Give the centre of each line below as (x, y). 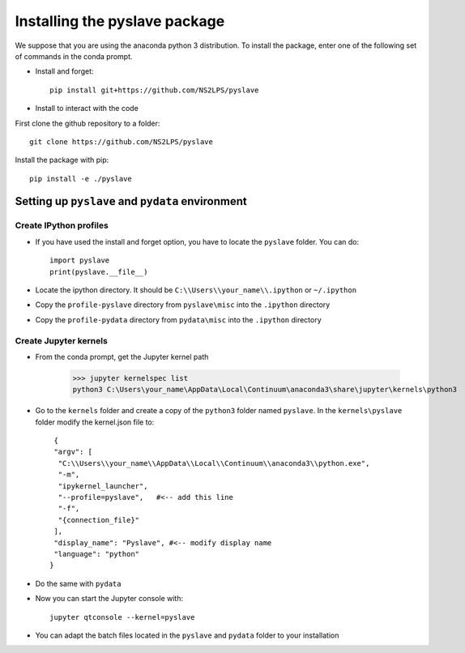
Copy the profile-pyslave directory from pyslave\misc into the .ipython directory (183, 305)
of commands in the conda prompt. (74, 56)
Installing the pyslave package (120, 21)
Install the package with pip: (62, 160)
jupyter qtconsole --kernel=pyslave (122, 617)
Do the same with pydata (78, 583)
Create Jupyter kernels (62, 340)
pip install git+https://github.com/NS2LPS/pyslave (154, 90)
